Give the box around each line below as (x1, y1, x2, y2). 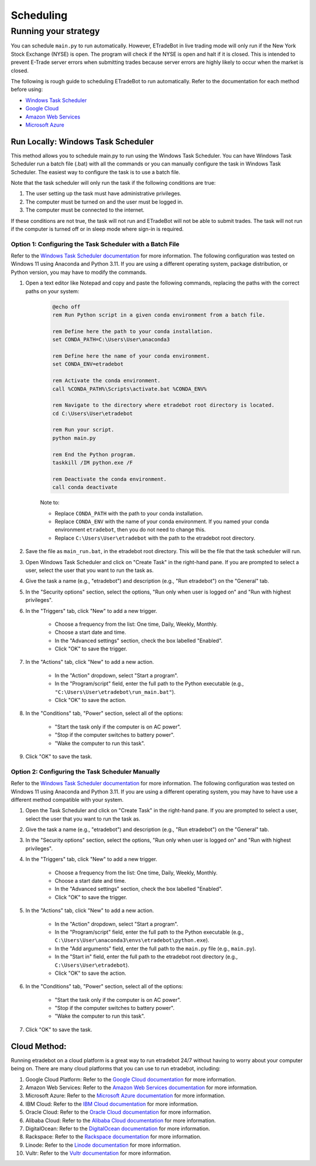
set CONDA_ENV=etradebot (52, 361, 124, 368)
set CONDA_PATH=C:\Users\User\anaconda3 (52, 336, 170, 343)
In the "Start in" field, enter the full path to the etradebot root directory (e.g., (54, 953, 238, 960)
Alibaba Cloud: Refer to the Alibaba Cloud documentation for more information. (25, 1117, 216, 1124)
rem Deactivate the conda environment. (52, 476, 167, 482)
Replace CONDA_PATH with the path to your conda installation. (54, 510, 204, 517)
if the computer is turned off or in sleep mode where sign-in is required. (11, 225, 184, 232)
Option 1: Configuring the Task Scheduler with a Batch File (11, 240, 180, 248)
